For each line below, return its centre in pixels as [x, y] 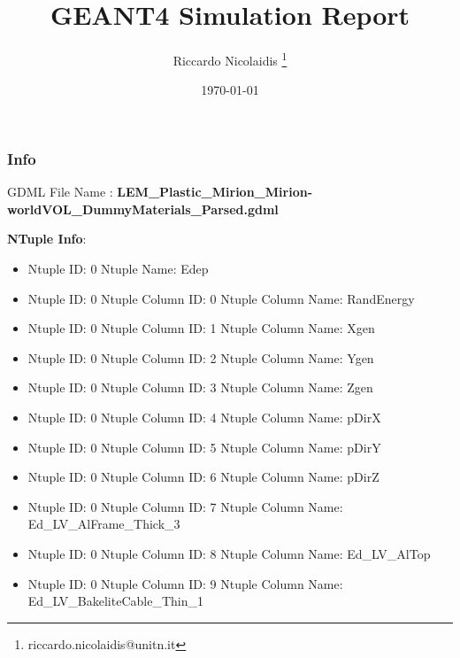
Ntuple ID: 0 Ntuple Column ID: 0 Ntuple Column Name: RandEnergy [221, 298]
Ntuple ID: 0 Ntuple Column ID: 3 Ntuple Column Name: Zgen [200, 387]
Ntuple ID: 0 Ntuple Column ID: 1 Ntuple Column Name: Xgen [201, 328]
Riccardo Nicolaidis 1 [230, 59]
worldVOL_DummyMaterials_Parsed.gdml [143, 209]
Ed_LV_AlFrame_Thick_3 [104, 524]
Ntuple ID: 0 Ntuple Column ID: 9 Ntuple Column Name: [185, 583]
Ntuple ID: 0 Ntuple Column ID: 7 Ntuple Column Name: [185, 506]
